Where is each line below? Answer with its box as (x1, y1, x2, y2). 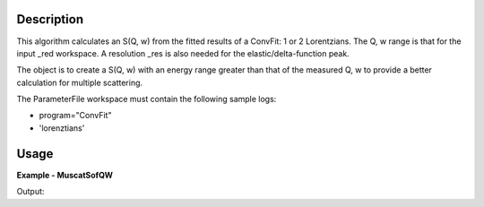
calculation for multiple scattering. (16, 77, 143, 88)
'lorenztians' (39, 122, 85, 134)
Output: (16, 186, 45, 197)
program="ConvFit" (39, 110, 112, 121)
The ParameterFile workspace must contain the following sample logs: (16, 94, 277, 105)
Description (16, 12, 84, 27)
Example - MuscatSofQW (16, 169, 114, 180)
